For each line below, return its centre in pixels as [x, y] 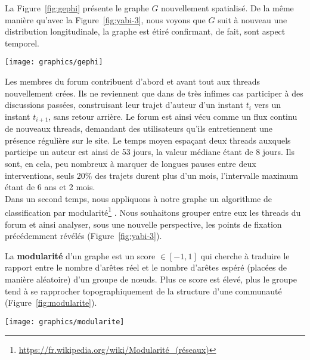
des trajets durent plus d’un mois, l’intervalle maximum [196, 175]
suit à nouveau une [252, 19]
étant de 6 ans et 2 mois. [50, 187]
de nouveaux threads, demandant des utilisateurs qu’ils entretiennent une [139, 128]
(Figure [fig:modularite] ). [51, 302]
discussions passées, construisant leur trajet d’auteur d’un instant [124, 105]
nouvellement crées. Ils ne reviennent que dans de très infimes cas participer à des [154, 93]
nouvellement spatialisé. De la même [227, 8]
